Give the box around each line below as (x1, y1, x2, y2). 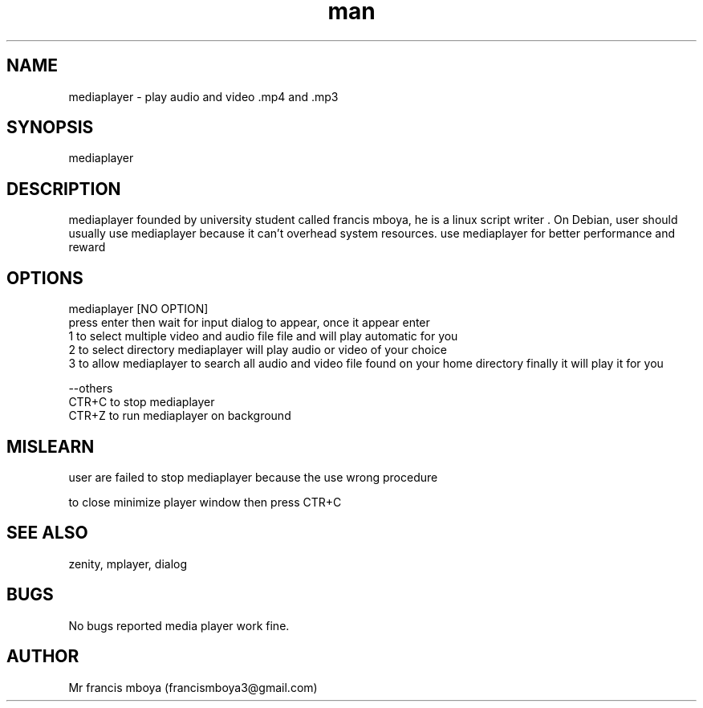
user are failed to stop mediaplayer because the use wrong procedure (68, 470, 438, 484)
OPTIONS (6, 267, 83, 288)
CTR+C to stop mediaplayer (68, 395, 215, 409)
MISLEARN (6, 436, 95, 457)
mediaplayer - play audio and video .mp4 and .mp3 (68, 89, 339, 104)
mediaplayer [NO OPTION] (68, 302, 209, 316)
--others (68, 381, 113, 396)
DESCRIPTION (6, 178, 121, 199)
